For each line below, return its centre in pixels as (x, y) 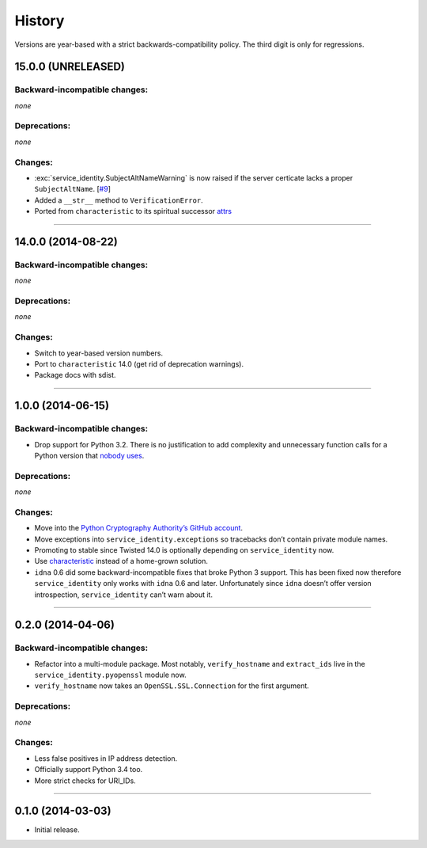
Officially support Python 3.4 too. (89, 770)
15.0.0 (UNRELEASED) (70, 67)
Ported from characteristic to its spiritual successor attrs (133, 211)
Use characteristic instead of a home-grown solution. (121, 561)
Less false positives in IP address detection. (106, 758)
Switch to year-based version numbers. (99, 353)
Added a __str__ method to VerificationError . (119, 200)
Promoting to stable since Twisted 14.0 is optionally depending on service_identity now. (184, 549)
